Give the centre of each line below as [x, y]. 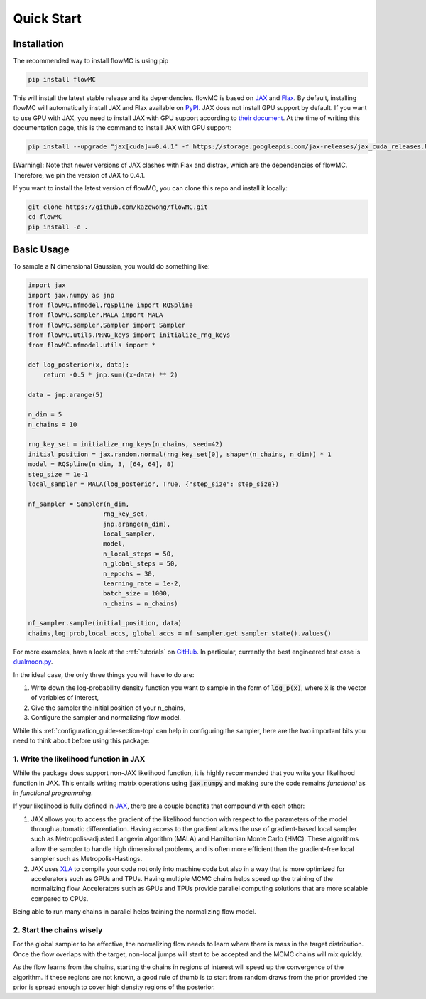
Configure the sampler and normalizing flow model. [106, 718]
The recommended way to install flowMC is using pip [91, 61]
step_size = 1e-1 [58, 474]
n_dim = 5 [45, 415]
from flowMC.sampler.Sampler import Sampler [107, 325]
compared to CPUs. [60, 898]
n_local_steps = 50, [139, 553]
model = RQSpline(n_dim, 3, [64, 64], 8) [101, 464]
